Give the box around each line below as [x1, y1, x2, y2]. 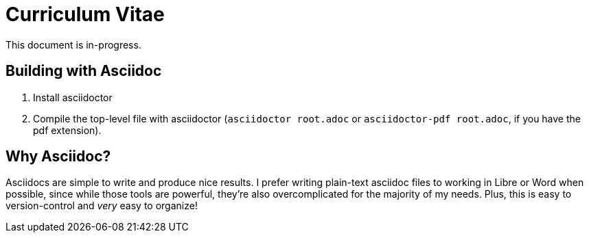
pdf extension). [33, 124, 102, 136]
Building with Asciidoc [5, 62, 162, 80]
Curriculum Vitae [5, 3, 165, 26]
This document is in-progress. [5, 38, 141, 51]
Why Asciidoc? [5, 148, 111, 166]
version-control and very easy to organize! [5, 200, 198, 212]
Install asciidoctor [33, 91, 113, 103]
